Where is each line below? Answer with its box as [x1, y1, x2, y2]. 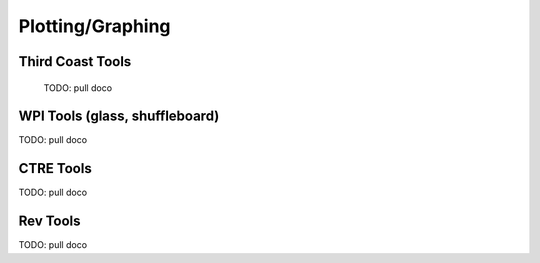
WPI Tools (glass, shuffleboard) [18, 108, 220, 125]
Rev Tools [18, 213, 81, 230]
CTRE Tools [18, 160, 92, 177]
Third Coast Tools [18, 53, 132, 70]
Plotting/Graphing [18, 15, 171, 37]
